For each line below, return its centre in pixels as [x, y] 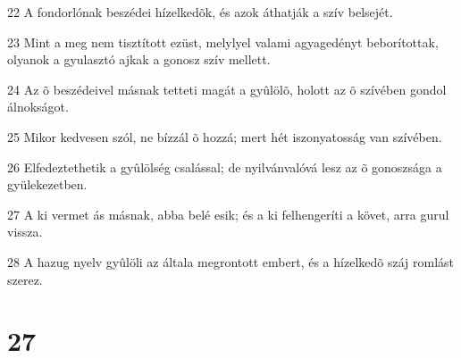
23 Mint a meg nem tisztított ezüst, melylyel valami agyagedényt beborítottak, [223, 42]
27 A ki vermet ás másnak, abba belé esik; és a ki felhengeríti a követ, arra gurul [228, 214]
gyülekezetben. [47, 184]
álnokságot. [38, 107]
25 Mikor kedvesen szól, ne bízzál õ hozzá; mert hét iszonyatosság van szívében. [225, 136]
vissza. [25, 232]
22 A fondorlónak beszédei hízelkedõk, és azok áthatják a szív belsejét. [200, 12]
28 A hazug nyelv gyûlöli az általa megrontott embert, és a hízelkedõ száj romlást [231, 261]
